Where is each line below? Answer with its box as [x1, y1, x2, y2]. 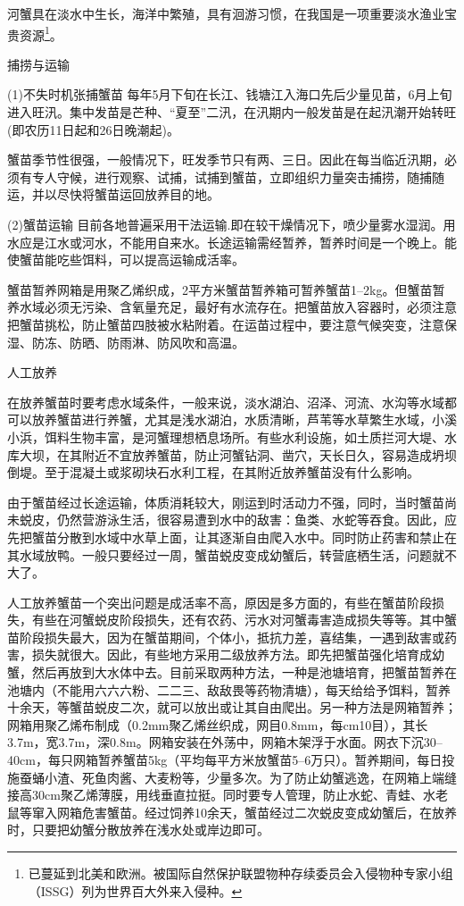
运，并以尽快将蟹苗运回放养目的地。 [7, 185, 220, 204]
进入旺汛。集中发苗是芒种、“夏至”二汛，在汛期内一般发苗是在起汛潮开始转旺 [7, 103, 457, 122]
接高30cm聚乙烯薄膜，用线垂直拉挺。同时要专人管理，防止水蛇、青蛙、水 [7, 785, 435, 804]
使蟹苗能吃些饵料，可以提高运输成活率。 [7, 250, 244, 269]
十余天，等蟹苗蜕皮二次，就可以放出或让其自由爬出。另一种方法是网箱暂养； [7, 698, 457, 717]
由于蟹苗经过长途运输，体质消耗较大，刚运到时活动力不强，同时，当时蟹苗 [7, 492, 444, 511]
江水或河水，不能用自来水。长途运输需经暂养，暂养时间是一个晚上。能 [44, 232, 457, 251]
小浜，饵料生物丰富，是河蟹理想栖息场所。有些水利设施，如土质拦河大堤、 [7, 427, 444, 446]
